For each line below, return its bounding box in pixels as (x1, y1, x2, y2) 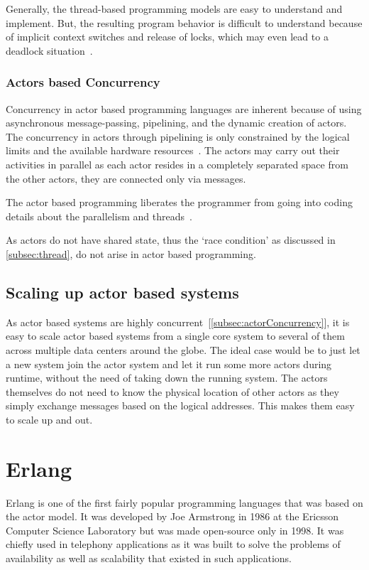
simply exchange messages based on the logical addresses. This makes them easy (6, 398, 355, 413)
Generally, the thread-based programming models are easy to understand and (6, 1, 343, 16)
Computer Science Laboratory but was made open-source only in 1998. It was (6, 522, 344, 537)
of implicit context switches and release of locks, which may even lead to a (6, 29, 329, 44)
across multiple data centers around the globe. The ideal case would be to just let (6, 342, 360, 357)
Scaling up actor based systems (6, 281, 239, 303)
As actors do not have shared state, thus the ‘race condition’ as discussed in (6, 232, 336, 247)
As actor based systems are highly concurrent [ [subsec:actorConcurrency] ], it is (6, 314, 350, 329)
